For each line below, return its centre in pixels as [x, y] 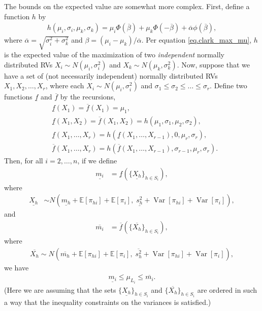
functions [18, 97]
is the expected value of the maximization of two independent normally [114, 55]
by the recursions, [88, 97]
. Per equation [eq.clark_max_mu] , [196, 40]
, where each [65, 85]
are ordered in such [227, 289]
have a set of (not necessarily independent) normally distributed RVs [111, 75]
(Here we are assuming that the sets [60, 289]
